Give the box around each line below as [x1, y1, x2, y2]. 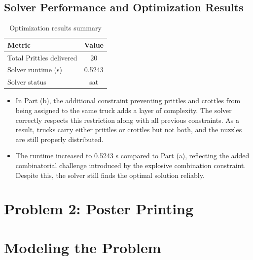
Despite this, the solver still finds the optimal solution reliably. [15, 170, 205, 180]
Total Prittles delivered [7, 52, 77, 62]
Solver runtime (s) [7, 64, 62, 75]
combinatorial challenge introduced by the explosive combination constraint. [15, 160, 246, 170]
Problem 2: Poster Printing [4, 199, 194, 219]
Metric [7, 39, 31, 50]
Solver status [7, 77, 46, 87]
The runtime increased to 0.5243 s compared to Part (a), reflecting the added [15, 150, 250, 161]
